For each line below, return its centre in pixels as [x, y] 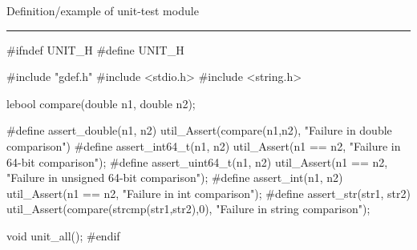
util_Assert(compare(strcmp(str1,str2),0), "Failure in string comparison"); [188, 209]
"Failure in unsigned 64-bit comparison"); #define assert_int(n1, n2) [175, 177]
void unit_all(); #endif [63, 235]
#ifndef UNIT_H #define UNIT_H [95, 49]
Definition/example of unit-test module [103, 10]
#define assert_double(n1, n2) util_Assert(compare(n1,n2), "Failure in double [199, 130]
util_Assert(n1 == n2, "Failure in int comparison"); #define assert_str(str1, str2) [208, 193]
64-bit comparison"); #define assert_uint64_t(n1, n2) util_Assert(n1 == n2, [197, 161]
